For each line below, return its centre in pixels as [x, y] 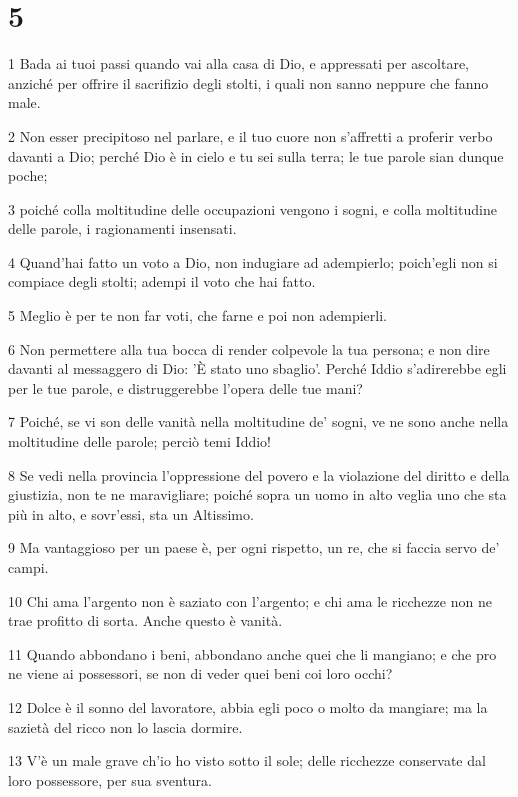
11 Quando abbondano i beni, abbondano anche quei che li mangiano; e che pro [252, 653]
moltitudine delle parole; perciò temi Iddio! [139, 441]
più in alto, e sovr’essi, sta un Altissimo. [131, 513]
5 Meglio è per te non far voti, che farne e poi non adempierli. [197, 315]
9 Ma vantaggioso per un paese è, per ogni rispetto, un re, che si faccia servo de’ [254, 547]
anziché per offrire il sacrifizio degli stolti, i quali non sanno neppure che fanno [248, 82]
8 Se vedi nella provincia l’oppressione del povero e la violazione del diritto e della [259, 474]
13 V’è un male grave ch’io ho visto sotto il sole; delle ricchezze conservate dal [247, 760]
